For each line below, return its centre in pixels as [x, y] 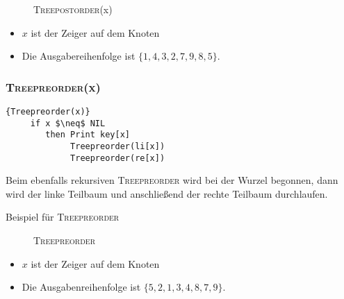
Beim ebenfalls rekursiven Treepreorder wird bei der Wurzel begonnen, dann [172, 180]
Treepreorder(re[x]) [118, 158]
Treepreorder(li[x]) [118, 146]
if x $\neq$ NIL [68, 123]
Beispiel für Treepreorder [63, 217]
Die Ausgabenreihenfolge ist [81, 287]
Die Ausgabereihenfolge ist [79, 56]
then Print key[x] [88, 135]
